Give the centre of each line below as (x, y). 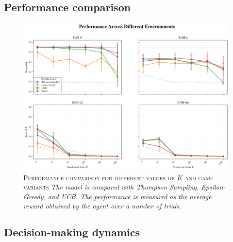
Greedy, (34, 196)
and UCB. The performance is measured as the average (130, 196)
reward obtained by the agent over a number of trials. (102, 206)
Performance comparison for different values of (99, 177)
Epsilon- (213, 187)
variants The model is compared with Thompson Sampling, (111, 187)
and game (199, 177)
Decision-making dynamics (72, 232)
